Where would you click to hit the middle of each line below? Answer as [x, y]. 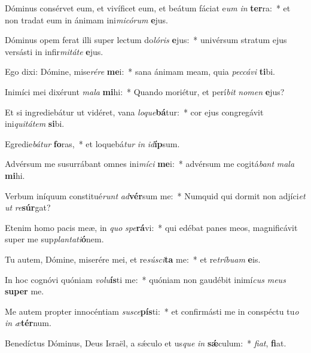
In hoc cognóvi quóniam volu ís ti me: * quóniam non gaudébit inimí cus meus [145, 279]
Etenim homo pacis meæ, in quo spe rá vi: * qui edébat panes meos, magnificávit [151, 227]
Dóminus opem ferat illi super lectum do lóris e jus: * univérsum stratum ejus [146, 40]
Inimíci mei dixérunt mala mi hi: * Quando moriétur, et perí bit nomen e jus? [145, 91]
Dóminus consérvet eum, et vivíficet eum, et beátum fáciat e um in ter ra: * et [148, 8]
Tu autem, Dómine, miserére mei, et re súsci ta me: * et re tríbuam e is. [133, 259]
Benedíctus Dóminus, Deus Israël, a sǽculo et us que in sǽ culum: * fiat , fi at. [146, 343]
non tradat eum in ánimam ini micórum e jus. [87, 19]
